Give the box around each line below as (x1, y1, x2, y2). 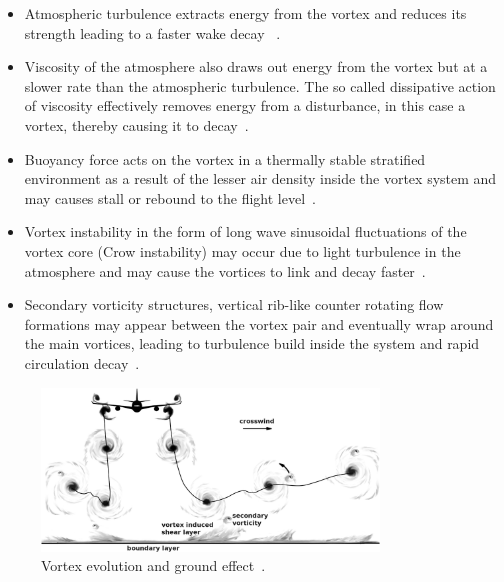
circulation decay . (24, 352, 140, 373)
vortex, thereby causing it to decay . (24, 114, 249, 135)
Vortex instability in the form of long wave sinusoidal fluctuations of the (24, 221, 467, 242)
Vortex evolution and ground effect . (41, 555, 266, 576)
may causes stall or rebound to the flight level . (24, 187, 316, 208)
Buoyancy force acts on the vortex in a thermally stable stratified (24, 148, 426, 169)
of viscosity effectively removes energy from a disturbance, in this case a (24, 95, 466, 116)
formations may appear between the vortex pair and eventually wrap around (24, 313, 494, 334)
